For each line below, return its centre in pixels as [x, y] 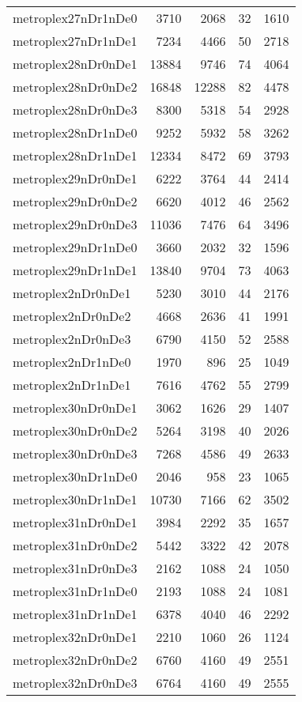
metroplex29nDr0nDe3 [75, 224]
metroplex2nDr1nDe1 [72, 385]
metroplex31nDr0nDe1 [75, 522]
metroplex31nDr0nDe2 [75, 545]
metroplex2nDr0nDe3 [72, 339]
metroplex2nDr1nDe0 [72, 362]
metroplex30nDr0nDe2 [75, 430]
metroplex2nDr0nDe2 [72, 316]
